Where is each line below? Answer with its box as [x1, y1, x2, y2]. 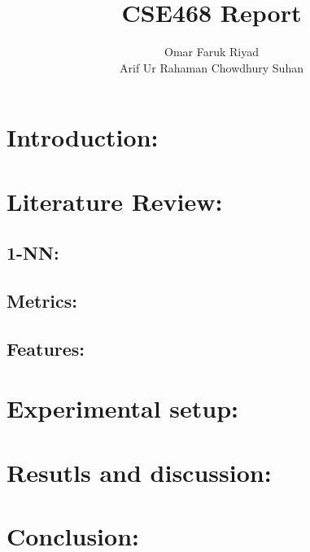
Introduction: [7, 120, 159, 154]
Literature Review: [7, 184, 223, 217]
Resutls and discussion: [7, 455, 272, 488]
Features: [7, 335, 85, 361]
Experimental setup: [7, 392, 239, 425]
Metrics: [7, 288, 78, 313]
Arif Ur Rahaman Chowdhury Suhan [120, 59, 303, 76]
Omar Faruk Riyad [164, 43, 259, 60]
